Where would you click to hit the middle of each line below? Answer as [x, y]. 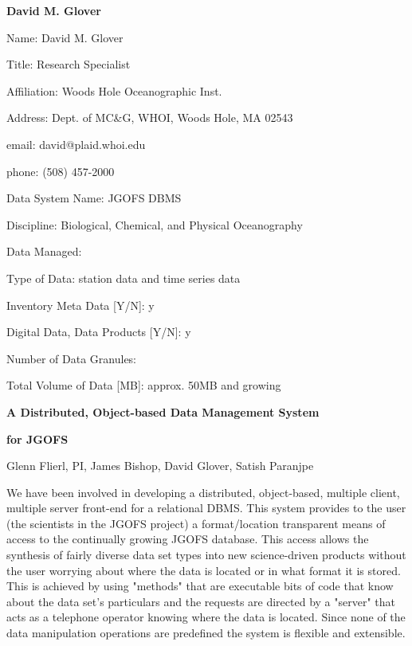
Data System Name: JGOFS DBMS [94, 198]
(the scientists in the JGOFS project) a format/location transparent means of [196, 523]
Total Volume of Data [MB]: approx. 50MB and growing [144, 385]
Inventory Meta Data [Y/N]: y [80, 305]
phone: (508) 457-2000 [61, 171]
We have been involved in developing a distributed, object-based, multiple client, [203, 492]
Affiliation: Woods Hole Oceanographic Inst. [114, 90]
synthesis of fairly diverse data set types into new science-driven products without [206, 555]
